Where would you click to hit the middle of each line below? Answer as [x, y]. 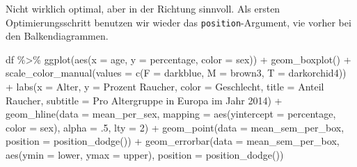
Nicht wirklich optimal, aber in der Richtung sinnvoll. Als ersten [143, 8]
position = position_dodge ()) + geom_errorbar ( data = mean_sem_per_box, [173, 141]
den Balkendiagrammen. [57, 36]
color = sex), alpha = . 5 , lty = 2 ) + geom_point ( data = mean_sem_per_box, [175, 127]
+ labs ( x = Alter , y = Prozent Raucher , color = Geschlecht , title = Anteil [165, 87]
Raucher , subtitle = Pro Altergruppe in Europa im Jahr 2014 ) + [144, 100]
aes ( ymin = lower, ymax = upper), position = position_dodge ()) [145, 154]
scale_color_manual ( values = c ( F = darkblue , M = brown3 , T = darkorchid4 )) [176, 73]
